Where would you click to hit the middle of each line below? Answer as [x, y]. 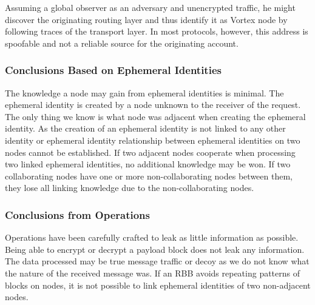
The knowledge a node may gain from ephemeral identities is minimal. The [144, 92]
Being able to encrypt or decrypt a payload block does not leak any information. [155, 249]
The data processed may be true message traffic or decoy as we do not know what [157, 261]
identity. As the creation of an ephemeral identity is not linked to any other [145, 128]
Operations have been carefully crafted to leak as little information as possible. [152, 237]
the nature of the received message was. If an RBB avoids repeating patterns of [153, 273]
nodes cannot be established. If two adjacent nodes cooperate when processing [150, 152]
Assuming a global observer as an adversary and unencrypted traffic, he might [150, 7]
